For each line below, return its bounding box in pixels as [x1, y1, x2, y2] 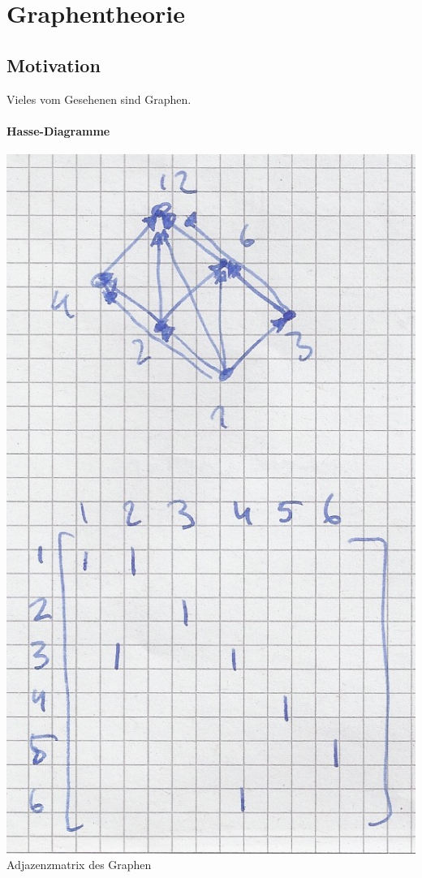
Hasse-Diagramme [6, 122, 110, 139]
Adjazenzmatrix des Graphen [6, 856, 152, 873]
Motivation [6, 52, 101, 77]
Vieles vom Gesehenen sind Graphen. [6, 90, 192, 107]
